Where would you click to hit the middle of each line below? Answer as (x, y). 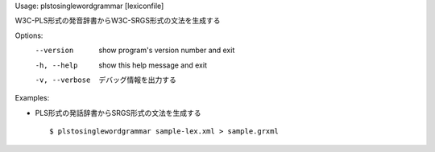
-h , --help (56, 65)
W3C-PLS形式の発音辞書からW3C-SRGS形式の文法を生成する (118, 21)
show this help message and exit (153, 65)
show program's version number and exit (167, 50)
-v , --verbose (63, 80)
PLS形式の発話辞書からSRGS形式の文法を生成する (118, 113)
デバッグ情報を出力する (137, 80)
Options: (29, 35)
